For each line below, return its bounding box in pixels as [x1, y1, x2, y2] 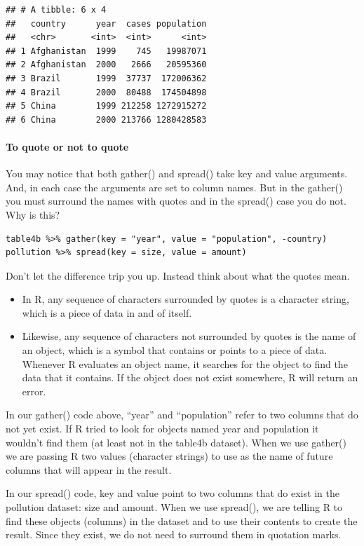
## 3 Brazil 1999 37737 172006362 [6, 73, 207, 83]
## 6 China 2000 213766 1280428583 [6, 114, 207, 125]
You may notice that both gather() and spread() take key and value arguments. [6, 166, 348, 181]
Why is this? [6, 207, 60, 221]
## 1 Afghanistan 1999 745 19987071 [6, 46, 207, 56]
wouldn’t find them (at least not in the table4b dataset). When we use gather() [6, 435, 346, 449]
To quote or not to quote [6, 139, 129, 153]
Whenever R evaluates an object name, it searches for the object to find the [22, 356, 348, 371]
